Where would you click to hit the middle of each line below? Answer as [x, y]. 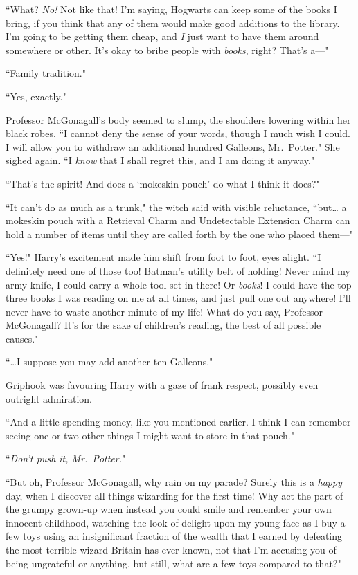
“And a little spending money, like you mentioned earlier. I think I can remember [178, 422]
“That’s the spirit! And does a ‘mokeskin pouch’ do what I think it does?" [163, 183]
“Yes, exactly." [36, 96]
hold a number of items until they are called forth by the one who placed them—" [180, 234]
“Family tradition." [46, 73]
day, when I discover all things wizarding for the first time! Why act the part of [174, 495]
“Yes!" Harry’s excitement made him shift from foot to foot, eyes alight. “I [163, 257]
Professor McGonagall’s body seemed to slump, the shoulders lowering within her [178, 119]
